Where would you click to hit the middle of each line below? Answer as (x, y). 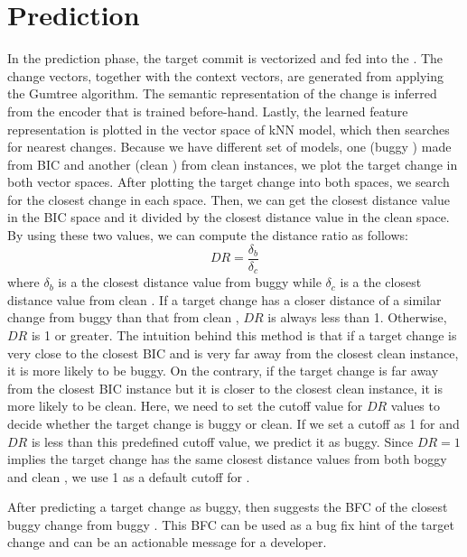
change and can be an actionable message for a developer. (167, 542)
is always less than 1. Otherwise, (357, 317)
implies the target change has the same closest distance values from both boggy (227, 459)
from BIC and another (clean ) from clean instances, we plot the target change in (233, 164)
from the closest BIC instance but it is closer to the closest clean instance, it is (225, 388)
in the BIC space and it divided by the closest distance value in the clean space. (229, 217)
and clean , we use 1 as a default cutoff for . (129, 476)
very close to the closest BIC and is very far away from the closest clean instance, (233, 353)
